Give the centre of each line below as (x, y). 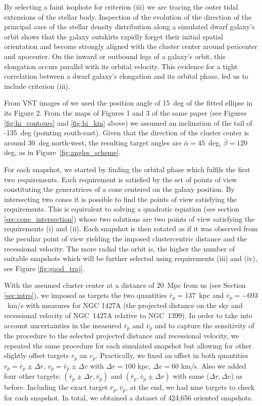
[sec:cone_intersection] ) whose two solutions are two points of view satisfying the (129, 218)
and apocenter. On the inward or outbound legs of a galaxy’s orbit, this (115, 56)
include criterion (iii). (37, 86)
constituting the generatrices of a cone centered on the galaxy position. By (119, 189)
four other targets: (32, 376)
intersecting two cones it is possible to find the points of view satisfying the (121, 199)
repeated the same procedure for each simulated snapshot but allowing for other (128, 345)
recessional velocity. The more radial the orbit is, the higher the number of (120, 248)
